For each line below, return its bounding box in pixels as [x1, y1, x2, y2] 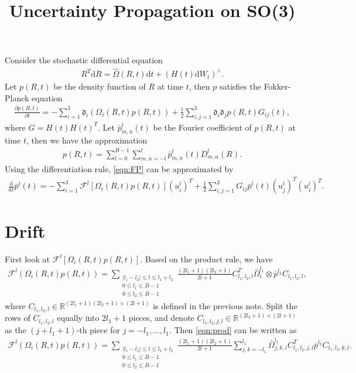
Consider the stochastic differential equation [5, 54, 163, 66]
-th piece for [76, 324, 120, 336]
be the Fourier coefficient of [153, 121, 252, 133]
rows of [5, 312, 30, 324]
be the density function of [53, 80, 146, 93]
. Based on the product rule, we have [140, 252, 273, 265]
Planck [5, 91, 29, 104]
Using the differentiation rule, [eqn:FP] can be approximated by [5, 163, 234, 175]
